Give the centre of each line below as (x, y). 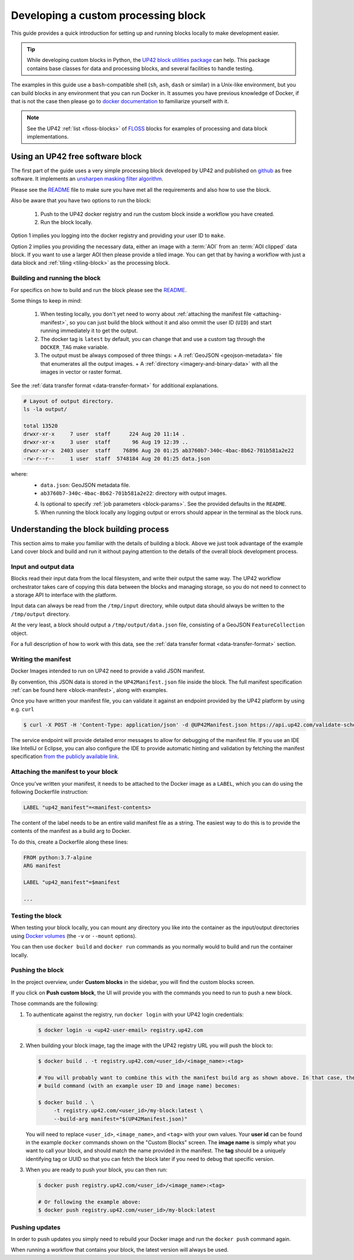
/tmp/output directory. (40, 614)
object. (19, 633)
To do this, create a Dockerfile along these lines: (70, 842)
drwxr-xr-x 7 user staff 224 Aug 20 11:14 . (104, 434)
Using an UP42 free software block (76, 156)
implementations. (48, 137)
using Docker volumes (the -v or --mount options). (74, 936)
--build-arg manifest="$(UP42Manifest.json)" (121, 1119)
